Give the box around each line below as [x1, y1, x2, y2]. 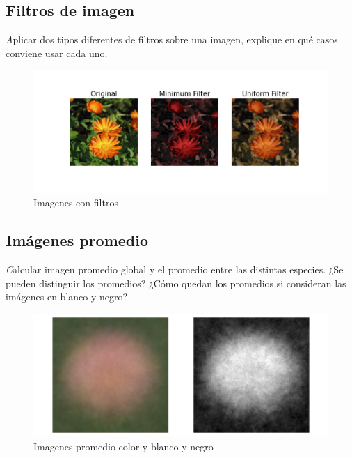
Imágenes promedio [6, 229, 149, 251]
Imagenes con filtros [33, 195, 118, 210]
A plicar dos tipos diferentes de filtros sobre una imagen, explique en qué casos [6, 32, 338, 47]
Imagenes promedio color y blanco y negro [33, 438, 214, 453]
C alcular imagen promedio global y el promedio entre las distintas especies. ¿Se [6, 262, 344, 277]
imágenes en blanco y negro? [6, 289, 128, 304]
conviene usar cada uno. [6, 45, 108, 60]
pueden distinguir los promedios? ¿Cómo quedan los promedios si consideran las [6, 275, 346, 290]
